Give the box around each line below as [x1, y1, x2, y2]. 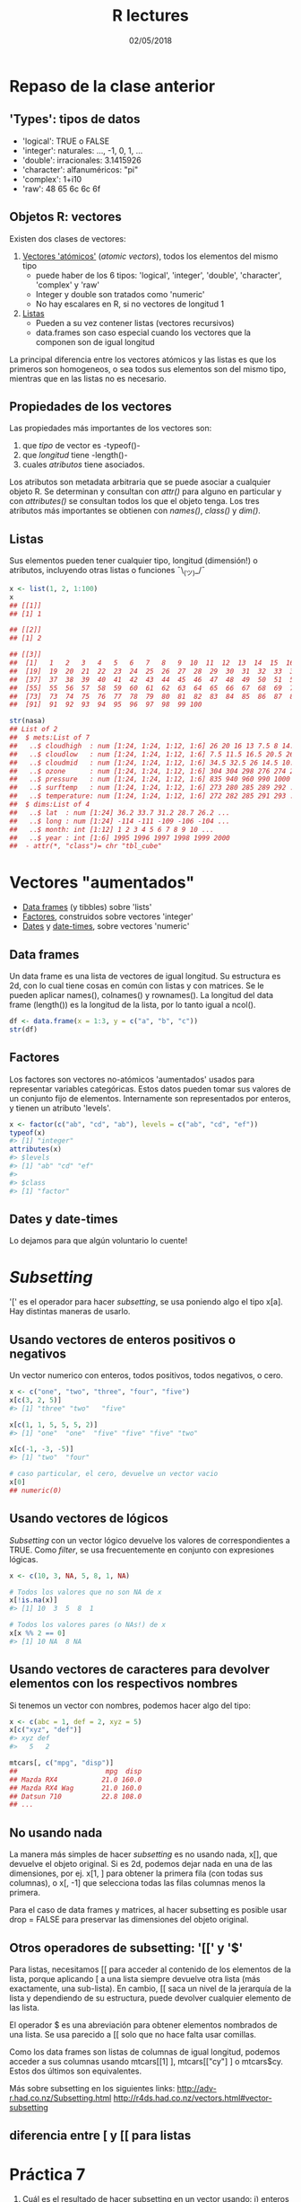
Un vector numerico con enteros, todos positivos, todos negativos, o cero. [9, 1370, 284, 1381]
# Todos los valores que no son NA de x [9, 1587, 163, 1596]
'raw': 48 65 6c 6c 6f [21, 183, 101, 194]
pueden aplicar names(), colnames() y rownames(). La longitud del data [9, 990, 274, 1001]
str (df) [9, 1025, 39, 1034]
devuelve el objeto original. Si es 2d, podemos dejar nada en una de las [9, 1859, 273, 1870]
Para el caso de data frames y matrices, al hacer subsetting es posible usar [9, 1905, 288, 1915]
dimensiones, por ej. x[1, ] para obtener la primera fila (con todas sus [9, 1868, 263, 1879]
